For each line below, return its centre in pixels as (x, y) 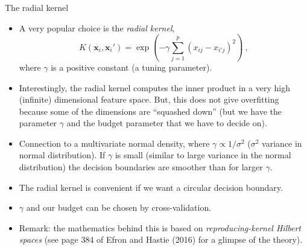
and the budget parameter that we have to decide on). (167, 123)
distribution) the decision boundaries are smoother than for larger (141, 167)
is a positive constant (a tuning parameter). (131, 67)
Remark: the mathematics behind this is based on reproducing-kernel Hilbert (160, 227)
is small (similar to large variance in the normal (203, 155)
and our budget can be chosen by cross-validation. (119, 207)
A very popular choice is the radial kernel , (97, 27)
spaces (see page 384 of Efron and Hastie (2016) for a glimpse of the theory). (161, 239)
